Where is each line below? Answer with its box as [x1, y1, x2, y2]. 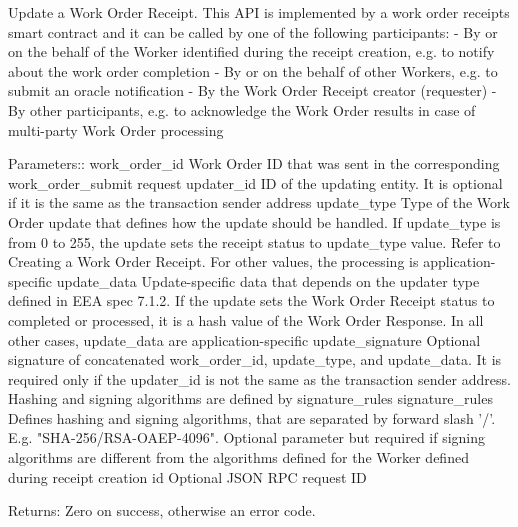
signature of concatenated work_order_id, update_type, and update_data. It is [8, 349, 502, 370]
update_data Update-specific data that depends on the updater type [56, 270, 480, 291]
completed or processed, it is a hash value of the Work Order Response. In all [8, 309, 484, 330]
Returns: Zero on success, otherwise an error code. [8, 500, 316, 521]
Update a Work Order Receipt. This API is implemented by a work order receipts [8, 2, 510, 22]
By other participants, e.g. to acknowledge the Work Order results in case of [8, 99, 476, 120]
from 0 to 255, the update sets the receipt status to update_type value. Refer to [8, 231, 501, 252]
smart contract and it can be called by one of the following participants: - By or [8, 21, 498, 42]
